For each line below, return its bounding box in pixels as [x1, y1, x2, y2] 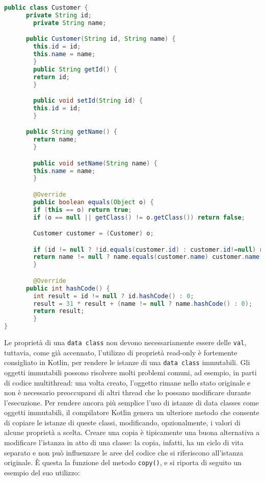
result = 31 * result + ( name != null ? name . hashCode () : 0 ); [33, 300, 253, 307]
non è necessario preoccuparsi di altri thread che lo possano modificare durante [4, 387, 251, 398]
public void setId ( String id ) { [33, 97, 143, 105]
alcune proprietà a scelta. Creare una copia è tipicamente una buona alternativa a [4, 427, 260, 438]
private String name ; [33, 19, 107, 27]
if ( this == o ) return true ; [33, 206, 132, 213]
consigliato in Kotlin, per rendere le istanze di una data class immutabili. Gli [4, 357, 250, 368]
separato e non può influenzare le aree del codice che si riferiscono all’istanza [4, 447, 244, 458]
